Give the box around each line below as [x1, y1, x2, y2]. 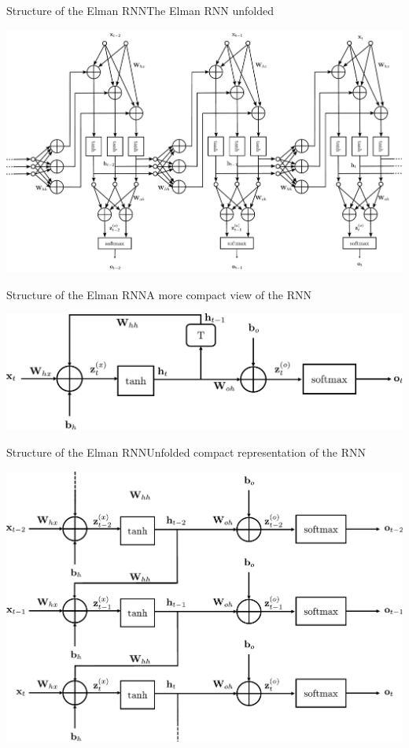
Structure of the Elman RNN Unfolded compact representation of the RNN [6, 443, 367, 460]
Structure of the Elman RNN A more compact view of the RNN [6, 286, 312, 302]
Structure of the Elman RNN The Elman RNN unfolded [6, 2, 275, 18]
